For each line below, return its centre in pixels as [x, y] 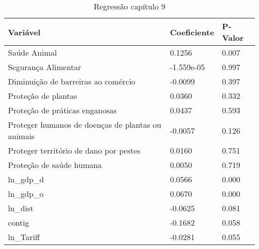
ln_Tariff [24, 237]
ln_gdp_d [26, 179]
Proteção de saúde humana [55, 165]
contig [19, 222]
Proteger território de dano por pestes [74, 150]
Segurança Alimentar [45, 67]
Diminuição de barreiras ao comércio [72, 81]
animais [21, 136]
